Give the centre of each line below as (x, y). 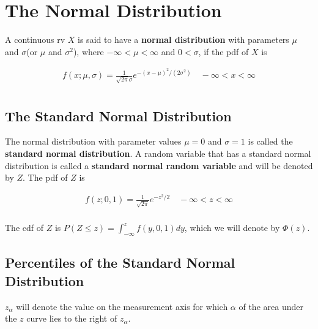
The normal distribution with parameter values (93, 141)
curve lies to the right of (72, 318)
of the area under (271, 306)
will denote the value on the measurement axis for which (122, 306)
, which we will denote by (232, 228)
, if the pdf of (224, 51)
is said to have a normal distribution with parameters (183, 40)
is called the (270, 141)
